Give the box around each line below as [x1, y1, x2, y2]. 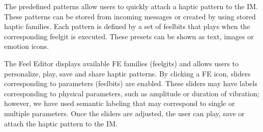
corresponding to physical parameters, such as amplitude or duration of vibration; [4, 88, 259, 98]
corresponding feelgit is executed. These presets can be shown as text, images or [4, 31, 254, 41]
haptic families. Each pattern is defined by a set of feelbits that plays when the [4, 21, 250, 32]
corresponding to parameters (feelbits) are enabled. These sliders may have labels [4, 78, 257, 89]
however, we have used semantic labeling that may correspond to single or [4, 98, 235, 109]
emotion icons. [4, 41, 49, 51]
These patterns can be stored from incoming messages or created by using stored [4, 11, 256, 21]
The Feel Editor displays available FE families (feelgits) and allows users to [4, 58, 239, 68]
